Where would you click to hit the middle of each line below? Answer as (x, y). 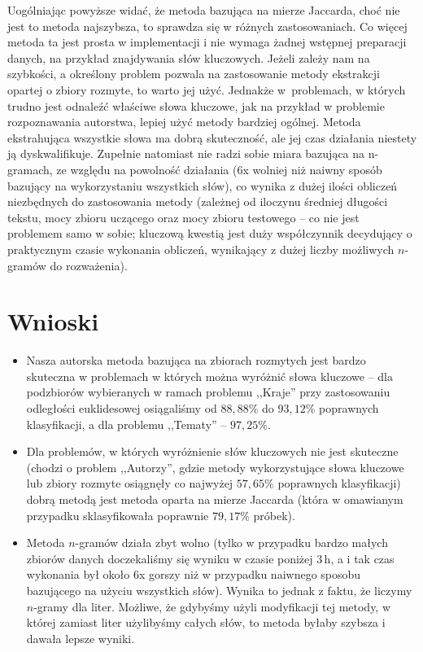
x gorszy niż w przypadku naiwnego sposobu (250, 574)
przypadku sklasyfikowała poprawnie (118, 515)
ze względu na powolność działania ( (147, 169)
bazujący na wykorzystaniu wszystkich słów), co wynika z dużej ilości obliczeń (203, 185)
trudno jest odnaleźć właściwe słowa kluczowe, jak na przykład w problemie (196, 105)
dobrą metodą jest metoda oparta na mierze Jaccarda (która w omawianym (215, 499)
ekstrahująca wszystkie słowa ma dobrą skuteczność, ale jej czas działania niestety (212, 137)
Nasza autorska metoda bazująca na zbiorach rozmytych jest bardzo (196, 360)
